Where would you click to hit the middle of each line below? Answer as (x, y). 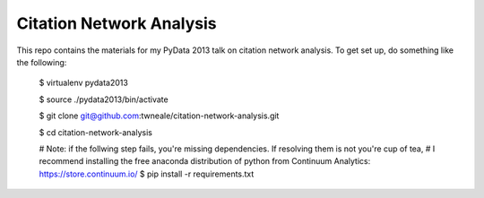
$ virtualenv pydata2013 (84, 83)
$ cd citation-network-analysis (95, 132)
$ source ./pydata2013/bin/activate (104, 99)
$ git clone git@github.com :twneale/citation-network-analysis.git (159, 116)
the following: (42, 62)
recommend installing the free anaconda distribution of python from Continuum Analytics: (205, 161)
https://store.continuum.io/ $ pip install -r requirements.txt (147, 174)
